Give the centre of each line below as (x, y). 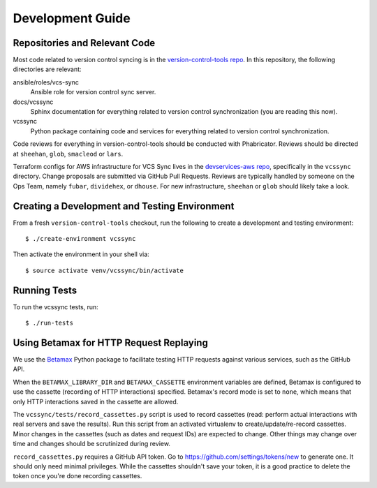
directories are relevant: (47, 69)
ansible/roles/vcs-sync (46, 82)
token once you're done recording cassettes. (77, 476)
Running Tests (45, 290)
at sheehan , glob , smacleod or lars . (68, 154)
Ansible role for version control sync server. (93, 92)
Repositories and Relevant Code (84, 43)
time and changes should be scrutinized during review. (92, 444)
